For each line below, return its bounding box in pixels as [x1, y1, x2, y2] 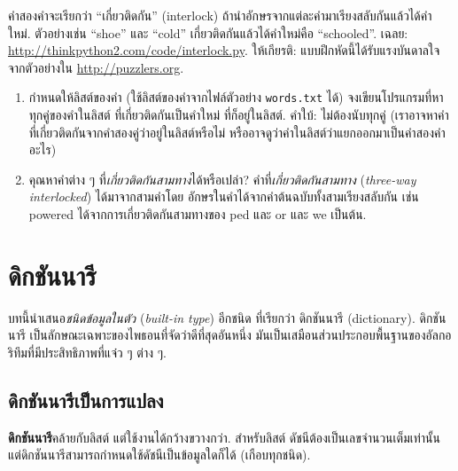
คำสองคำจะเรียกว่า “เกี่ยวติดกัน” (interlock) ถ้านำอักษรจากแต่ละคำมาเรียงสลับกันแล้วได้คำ [8, 6, 432, 24]
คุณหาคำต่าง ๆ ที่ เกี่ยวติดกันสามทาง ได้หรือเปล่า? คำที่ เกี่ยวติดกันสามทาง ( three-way [28, 169, 416, 188]
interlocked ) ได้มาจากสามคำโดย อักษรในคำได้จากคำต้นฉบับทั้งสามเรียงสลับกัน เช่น [28, 187, 419, 206]
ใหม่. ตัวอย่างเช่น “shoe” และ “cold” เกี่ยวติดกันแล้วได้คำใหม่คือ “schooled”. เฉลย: [8, 23, 408, 42]
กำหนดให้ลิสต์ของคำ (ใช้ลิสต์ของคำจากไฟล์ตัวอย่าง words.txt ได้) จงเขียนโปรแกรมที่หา [28, 88, 444, 106]
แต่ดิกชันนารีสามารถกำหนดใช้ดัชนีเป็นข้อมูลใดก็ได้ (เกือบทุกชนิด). [8, 445, 311, 464]
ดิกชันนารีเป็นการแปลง [8, 386, 164, 413]
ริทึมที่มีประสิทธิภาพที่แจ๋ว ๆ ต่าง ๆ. [8, 342, 167, 361]
